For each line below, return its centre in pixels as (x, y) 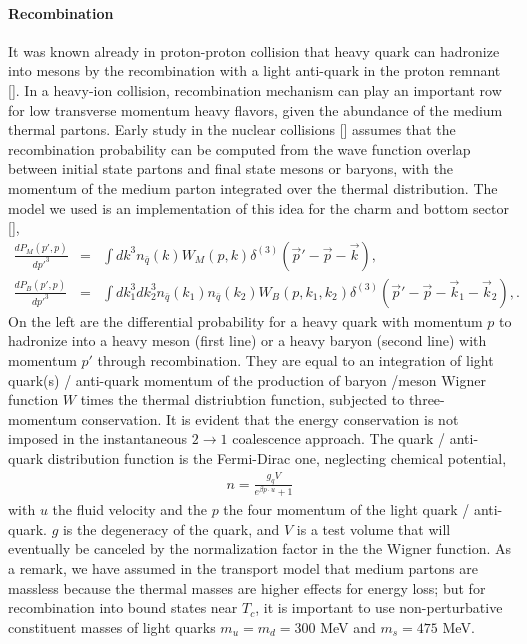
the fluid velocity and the (129, 509)
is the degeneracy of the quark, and (171, 528)
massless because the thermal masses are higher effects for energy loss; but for (247, 587)
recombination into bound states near (123, 607)
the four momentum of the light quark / (346, 509)
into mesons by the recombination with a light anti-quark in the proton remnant (254, 70)
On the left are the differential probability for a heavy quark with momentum (245, 320)
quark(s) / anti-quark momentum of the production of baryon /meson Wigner (247, 379)
